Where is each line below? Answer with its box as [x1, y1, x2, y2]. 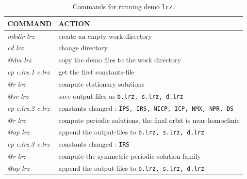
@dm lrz [7, 55, 32, 65]
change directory [58, 43, 108, 53]
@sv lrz [7, 90, 29, 101]
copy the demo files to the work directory [58, 55, 181, 65]
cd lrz [7, 43, 24, 53]
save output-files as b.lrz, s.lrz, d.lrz [58, 90, 183, 101]
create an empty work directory [58, 30, 152, 41]
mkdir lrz [7, 30, 34, 41]
